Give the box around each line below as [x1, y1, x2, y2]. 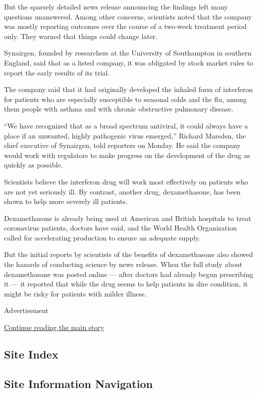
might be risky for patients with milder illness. [4, 288, 147, 298]
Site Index [4, 346, 59, 362]
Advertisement [4, 305, 49, 315]
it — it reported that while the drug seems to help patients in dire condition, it [4, 278, 248, 289]
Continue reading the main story [4, 322, 104, 332]
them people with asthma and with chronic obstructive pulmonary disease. [4, 103, 233, 114]
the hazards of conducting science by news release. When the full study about [4, 259, 243, 269]
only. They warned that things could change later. [4, 30, 158, 41]
